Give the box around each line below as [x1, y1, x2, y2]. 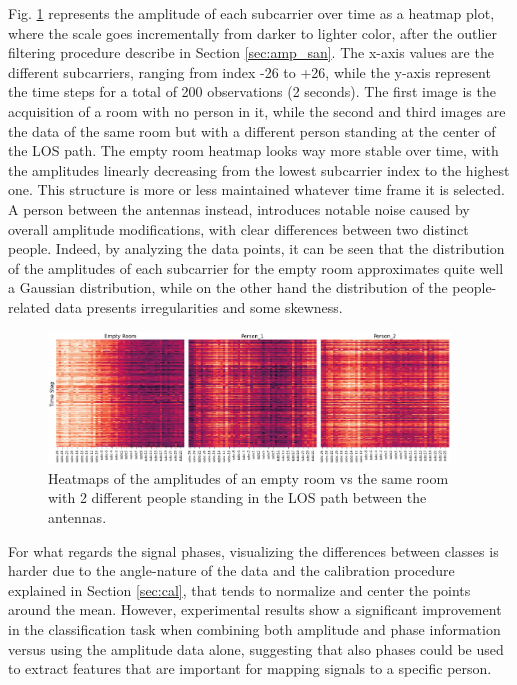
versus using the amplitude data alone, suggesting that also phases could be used [8, 638, 504, 659]
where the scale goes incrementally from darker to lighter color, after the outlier [8, 22, 497, 43]
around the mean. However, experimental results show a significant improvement [8, 599, 502, 620]
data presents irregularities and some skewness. [54, 296, 343, 317]
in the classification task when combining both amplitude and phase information [8, 618, 501, 639]
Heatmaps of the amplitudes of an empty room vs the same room [48, 467, 449, 488]
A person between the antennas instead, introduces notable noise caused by [8, 198, 470, 219]
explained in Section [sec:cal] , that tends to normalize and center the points [8, 579, 471, 600]
